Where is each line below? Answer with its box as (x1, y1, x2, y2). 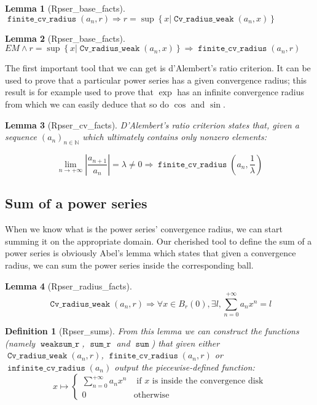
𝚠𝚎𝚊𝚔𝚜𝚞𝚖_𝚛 (40, 339, 80, 348)
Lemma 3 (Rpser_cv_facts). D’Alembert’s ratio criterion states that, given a (5, 118, 299, 131)
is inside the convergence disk (152, 377, 264, 386)
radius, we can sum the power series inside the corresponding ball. (5, 258, 254, 271)
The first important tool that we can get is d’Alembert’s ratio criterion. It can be (5, 61, 311, 74)
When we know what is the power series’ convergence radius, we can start (5, 222, 283, 235)
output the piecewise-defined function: (114, 361, 255, 374)
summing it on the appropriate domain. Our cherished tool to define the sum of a (5, 234, 312, 247)
